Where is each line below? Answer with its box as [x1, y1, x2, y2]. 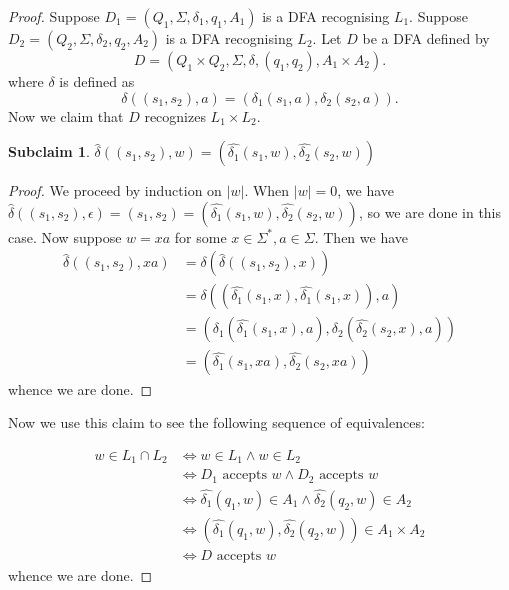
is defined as [59, 71, 135, 91]
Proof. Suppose [8, 6, 100, 26]
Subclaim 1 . [8, 141, 90, 162]
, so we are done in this [358, 201, 502, 222]
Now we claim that [8, 105, 124, 126]
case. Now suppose [8, 226, 122, 247]
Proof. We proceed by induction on [8, 180, 222, 201]
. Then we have [314, 226, 408, 247]
